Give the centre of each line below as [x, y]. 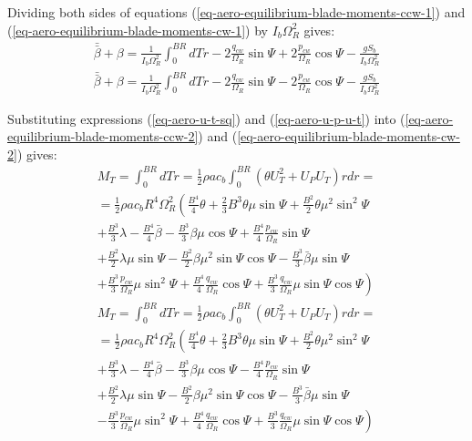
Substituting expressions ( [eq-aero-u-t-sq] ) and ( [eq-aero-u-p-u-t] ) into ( [206, 118]
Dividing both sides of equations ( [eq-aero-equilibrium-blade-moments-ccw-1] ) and [236, 12]
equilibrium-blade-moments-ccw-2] [103, 136]
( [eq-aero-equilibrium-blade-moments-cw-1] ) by [138, 30]
